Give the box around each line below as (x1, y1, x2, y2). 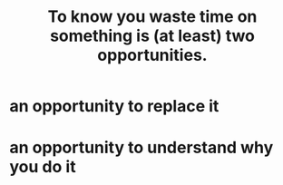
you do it (9, 157, 76, 178)
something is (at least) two (49, 25, 256, 46)
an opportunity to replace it (9, 96, 220, 117)
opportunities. (97, 45, 208, 65)
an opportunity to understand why (9, 138, 274, 158)
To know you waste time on (47, 6, 258, 27)
